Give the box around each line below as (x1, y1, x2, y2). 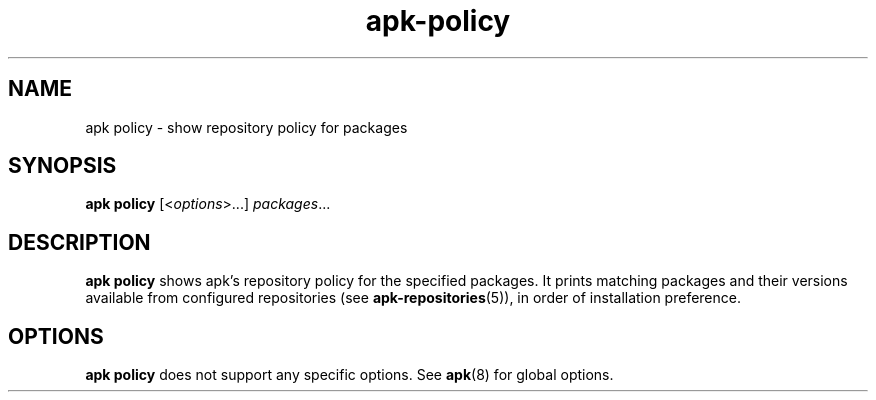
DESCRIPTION (8, 229, 151, 255)
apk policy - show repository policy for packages (85, 118, 408, 136)
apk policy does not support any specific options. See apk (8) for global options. (85, 366, 614, 384)
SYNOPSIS (8, 153, 117, 179)
